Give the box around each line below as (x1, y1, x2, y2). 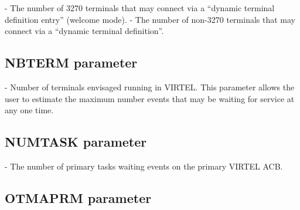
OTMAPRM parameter (5, 188, 152, 206)
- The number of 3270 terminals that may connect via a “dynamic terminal (5, 2, 275, 13)
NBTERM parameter (5, 53, 138, 72)
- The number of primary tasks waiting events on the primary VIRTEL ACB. (5, 160, 283, 172)
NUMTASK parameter (5, 133, 147, 151)
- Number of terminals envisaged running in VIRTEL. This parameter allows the (5, 80, 295, 93)
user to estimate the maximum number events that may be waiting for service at (5, 92, 295, 104)
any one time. (5, 104, 54, 116)
